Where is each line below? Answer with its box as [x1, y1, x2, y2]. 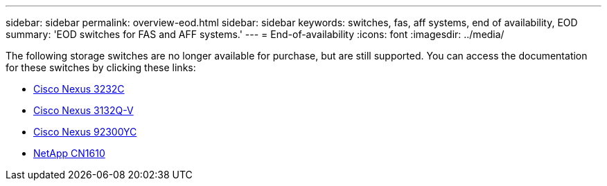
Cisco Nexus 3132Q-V [33, 104, 134, 116]
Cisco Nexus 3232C [33, 83, 125, 95]
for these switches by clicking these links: [6, 62, 196, 73]
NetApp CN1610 [33, 147, 105, 159]
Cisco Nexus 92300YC [33, 126, 137, 138]
